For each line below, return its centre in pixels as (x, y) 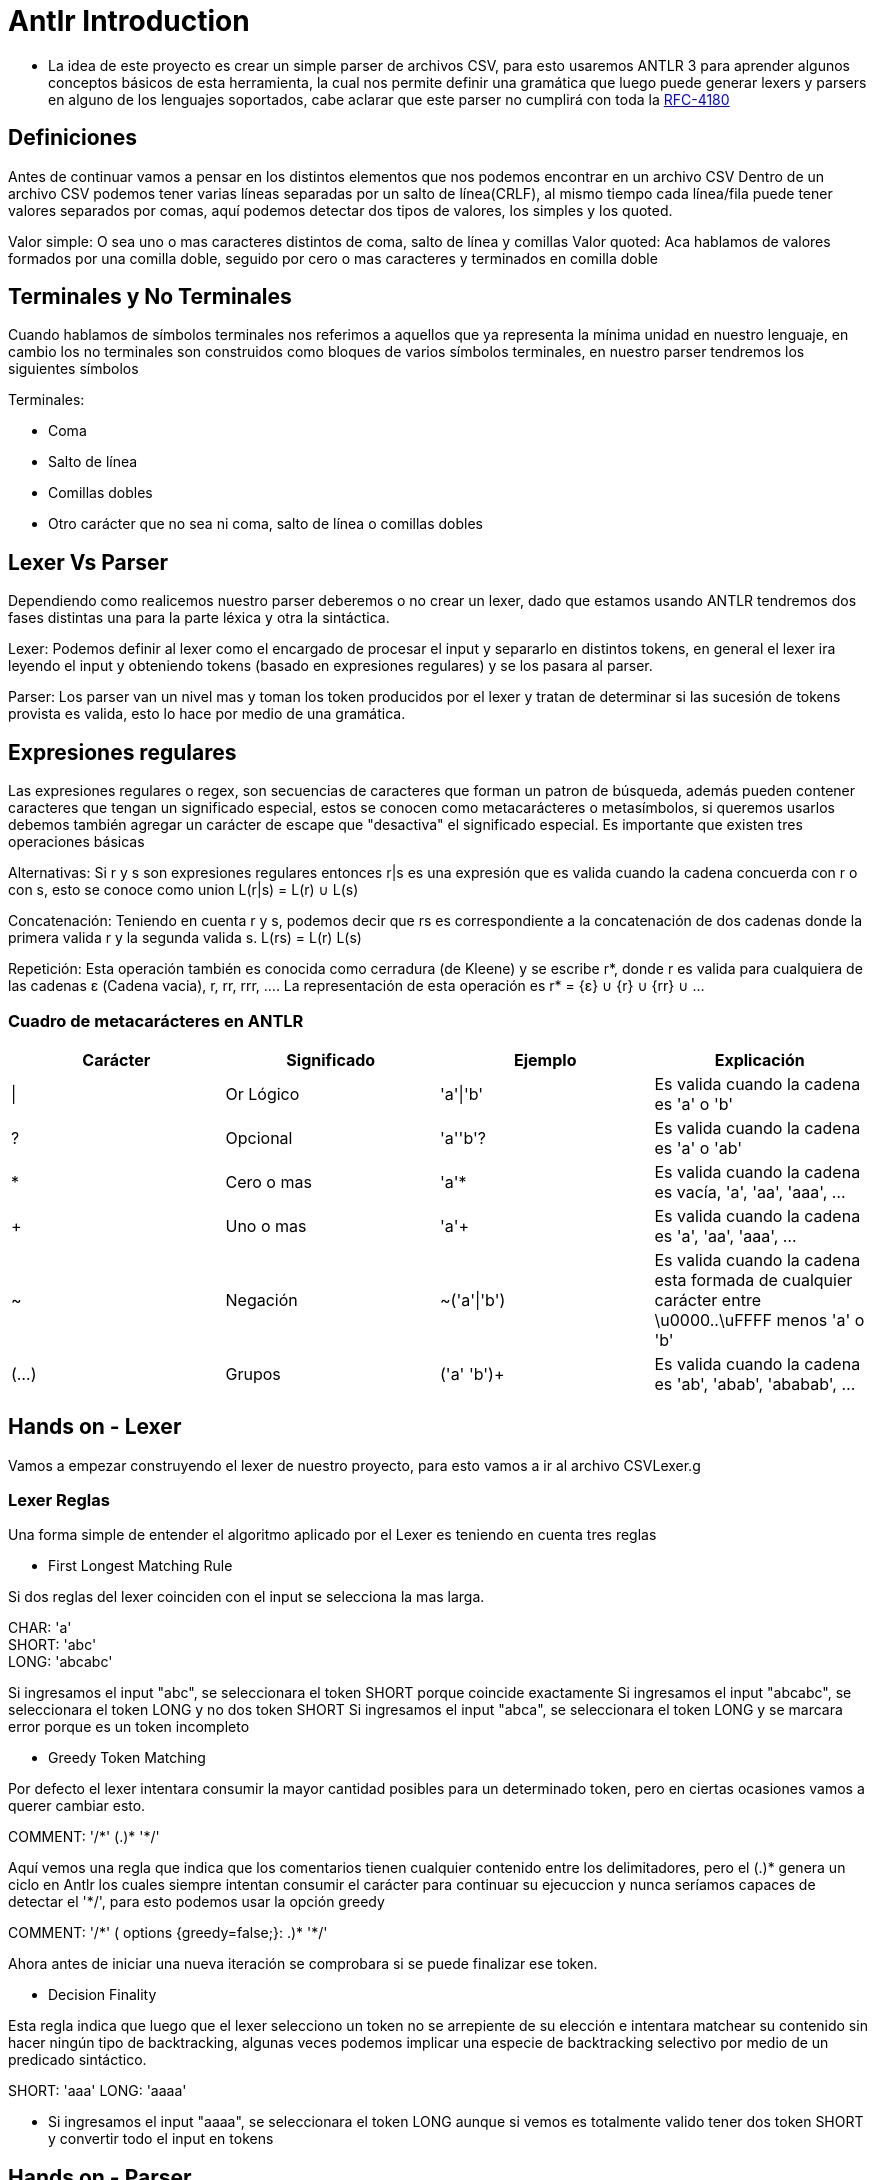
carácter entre (707, 1299)
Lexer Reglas (59, 1500)
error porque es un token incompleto (129, 1727)
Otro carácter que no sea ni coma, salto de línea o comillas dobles (265, 524)
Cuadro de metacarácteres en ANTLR (156, 1020)
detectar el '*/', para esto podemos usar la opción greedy (196, 1902)
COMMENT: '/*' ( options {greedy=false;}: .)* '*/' (168, 1933)
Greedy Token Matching (127, 1758)
